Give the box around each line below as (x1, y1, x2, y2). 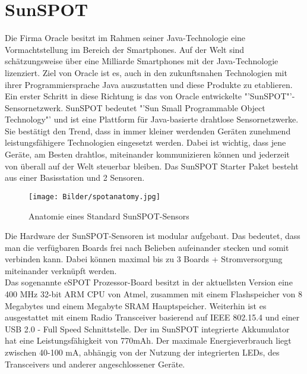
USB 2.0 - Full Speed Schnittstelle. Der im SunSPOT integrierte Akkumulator (5, 322, 290, 335)
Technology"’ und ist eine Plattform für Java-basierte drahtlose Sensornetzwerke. (5, 113, 299, 125)
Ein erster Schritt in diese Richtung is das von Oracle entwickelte (5, 90, 242, 102)
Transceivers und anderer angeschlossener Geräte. (5, 357, 185, 370)
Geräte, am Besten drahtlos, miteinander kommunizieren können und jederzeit (5, 148, 290, 161)
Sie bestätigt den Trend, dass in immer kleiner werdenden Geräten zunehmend (5, 124, 291, 137)
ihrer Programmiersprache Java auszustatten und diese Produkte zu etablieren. (5, 78, 293, 90)
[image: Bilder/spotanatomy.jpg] (29, 192, 160, 201)
